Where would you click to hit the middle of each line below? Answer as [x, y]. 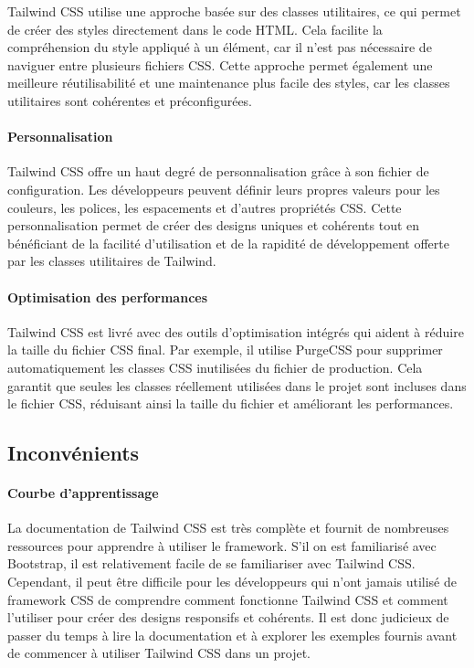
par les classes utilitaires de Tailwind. [112, 261]
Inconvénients [74, 453]
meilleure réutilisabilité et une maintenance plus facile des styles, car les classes [229, 83]
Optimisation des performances [108, 297]
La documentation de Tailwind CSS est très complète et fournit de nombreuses [228, 528]
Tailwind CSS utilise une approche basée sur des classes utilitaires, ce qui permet [234, 11]
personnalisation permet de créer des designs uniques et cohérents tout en [214, 225]
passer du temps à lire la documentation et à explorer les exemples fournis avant [232, 635]
